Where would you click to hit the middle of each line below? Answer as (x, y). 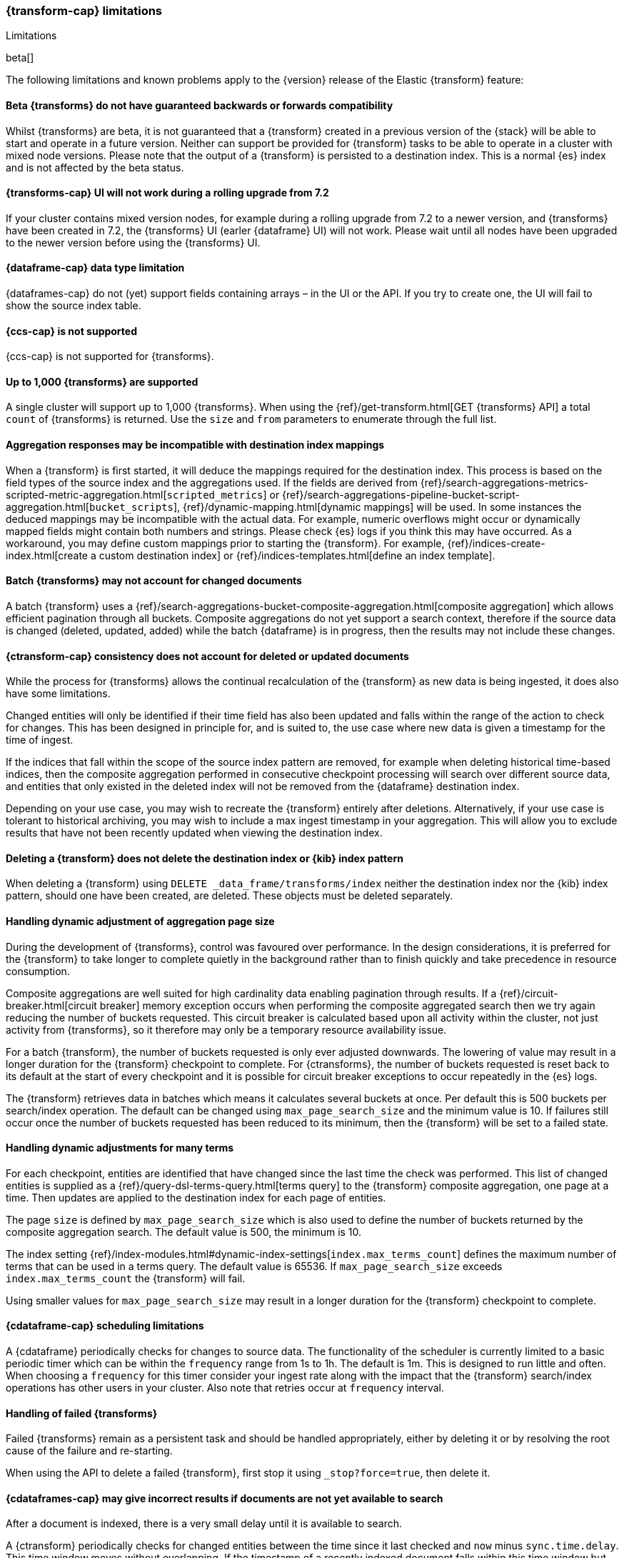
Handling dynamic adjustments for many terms (120, 1148)
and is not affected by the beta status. (95, 167)
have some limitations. (58, 694)
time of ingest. (40, 740)
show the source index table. (74, 306)
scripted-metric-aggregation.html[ (86, 494)
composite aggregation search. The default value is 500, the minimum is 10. (184, 1232)
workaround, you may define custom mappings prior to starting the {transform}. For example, (225, 543)
